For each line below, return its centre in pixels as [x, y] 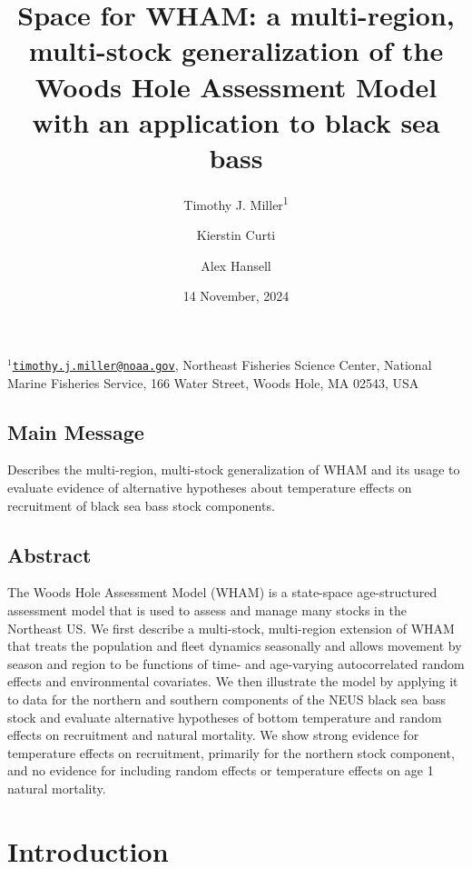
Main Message [76, 431]
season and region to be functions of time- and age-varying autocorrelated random [236, 663]
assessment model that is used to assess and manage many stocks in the [207, 609]
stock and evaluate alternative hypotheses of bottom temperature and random [225, 717]
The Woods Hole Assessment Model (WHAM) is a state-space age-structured [222, 592]
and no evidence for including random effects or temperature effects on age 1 [221, 770]
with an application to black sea [236, 121]
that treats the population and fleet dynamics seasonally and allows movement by [235, 646]
